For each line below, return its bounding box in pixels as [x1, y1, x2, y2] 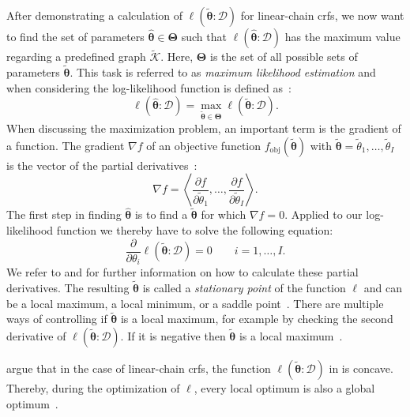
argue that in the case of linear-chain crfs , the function [6, 359, 271, 376]
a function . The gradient [6, 137, 125, 153]
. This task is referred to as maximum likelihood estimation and [70, 64, 376, 81]
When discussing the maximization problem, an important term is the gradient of [6, 120, 401, 136]
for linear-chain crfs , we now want [240, 7, 404, 23]
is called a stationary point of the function [142, 279, 346, 295]
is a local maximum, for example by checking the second [120, 310, 393, 327]
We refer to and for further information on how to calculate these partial [6, 264, 359, 280]
